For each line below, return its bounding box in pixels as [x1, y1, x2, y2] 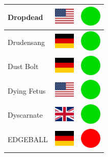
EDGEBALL [8, 134, 48, 145]
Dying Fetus [8, 85, 46, 96]
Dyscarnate [8, 109, 43, 120]
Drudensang [8, 36, 45, 47]
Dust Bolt [8, 61, 39, 72]
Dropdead [8, 11, 43, 22]
